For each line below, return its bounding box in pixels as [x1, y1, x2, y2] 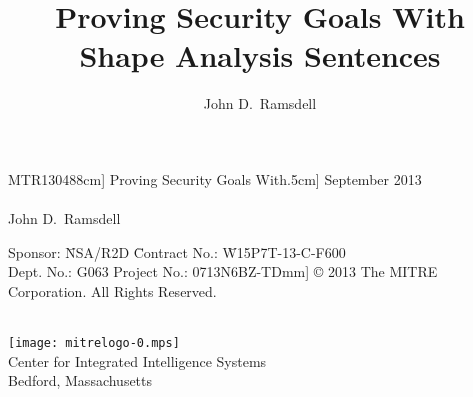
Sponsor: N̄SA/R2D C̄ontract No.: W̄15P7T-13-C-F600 [8, 241, 346, 262]
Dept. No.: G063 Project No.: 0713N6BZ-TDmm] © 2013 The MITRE [8, 261, 438, 282]
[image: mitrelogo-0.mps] [8, 336, 180, 351]
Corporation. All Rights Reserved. [8, 280, 217, 301]
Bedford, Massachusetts [8, 370, 153, 391]
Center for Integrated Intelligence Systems [8, 350, 267, 371]
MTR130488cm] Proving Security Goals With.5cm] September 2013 [8, 168, 422, 189]
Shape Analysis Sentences [79, 35, 441, 76]
